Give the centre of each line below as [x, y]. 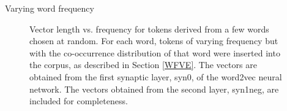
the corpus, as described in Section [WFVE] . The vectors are [143, 65]
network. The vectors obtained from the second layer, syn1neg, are [154, 89]
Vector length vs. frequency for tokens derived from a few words [149, 29]
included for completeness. [79, 101]
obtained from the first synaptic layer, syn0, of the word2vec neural [156, 76]
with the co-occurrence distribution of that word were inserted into [155, 52]
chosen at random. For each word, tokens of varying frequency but [154, 41]
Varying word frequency [50, 8]
